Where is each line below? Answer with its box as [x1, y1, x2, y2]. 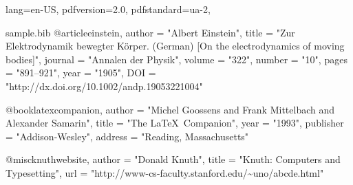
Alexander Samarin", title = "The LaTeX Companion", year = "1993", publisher [6, 116, 344, 130]
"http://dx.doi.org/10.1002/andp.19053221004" [6, 78, 203, 93]
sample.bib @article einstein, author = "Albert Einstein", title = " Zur [6, 25, 295, 39]
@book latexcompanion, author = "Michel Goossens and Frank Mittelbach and [6, 102, 335, 116]
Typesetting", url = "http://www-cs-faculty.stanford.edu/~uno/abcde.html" [6, 165, 324, 179]
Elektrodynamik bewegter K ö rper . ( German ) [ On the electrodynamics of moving [6, 39, 345, 53]
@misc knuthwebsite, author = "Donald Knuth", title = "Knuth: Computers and [6, 152, 341, 166]
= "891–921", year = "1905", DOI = [6, 65, 156, 80]
